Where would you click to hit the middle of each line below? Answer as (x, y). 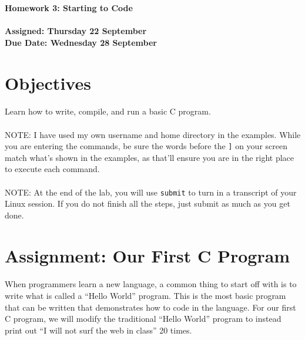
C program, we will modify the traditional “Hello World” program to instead (143, 319)
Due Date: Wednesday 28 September (81, 42)
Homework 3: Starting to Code (69, 8)
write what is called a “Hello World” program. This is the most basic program (145, 295)
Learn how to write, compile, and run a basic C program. (108, 111)
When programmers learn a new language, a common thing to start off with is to (151, 284)
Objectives (48, 83)
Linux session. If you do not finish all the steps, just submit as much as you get (148, 203)
